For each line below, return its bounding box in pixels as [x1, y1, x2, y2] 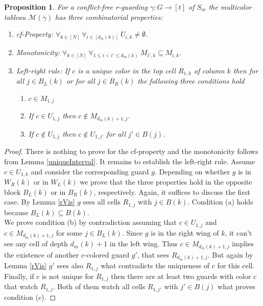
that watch [4, 281, 38, 292]
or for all [66, 75, 95, 86]
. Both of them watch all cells [53, 281, 146, 292]
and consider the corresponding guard [31, 166, 149, 176]
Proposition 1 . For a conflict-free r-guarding [4, 2, 148, 12]
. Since [122, 227, 143, 238]
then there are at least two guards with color [111, 270, 251, 281]
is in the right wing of [151, 227, 219, 238]
